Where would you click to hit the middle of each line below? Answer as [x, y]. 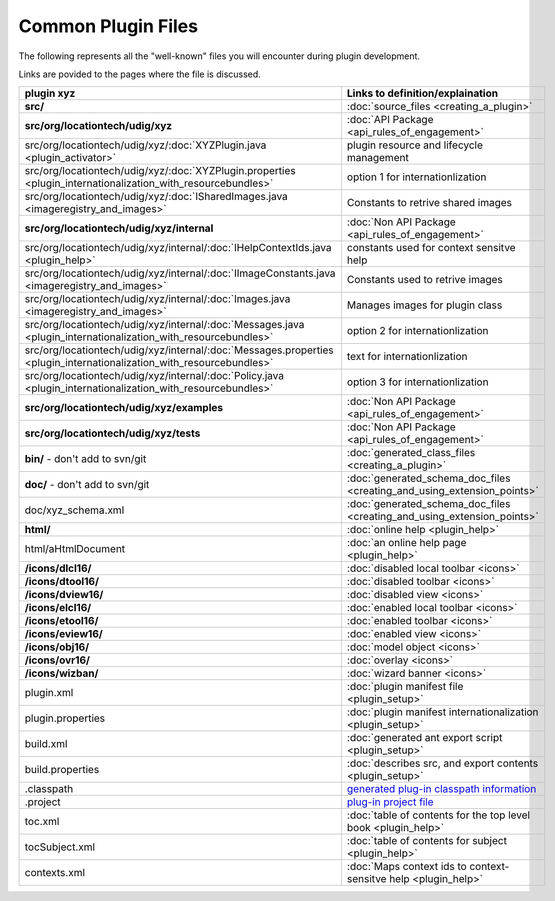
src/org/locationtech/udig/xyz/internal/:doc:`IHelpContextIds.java [178, 248]
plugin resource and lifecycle [415, 145]
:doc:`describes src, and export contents [442, 763]
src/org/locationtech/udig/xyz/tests [112, 433]
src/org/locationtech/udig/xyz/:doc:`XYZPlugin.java [145, 145]
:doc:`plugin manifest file [405, 687]
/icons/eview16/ [64, 634]
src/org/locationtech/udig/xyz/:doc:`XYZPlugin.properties [160, 171]
